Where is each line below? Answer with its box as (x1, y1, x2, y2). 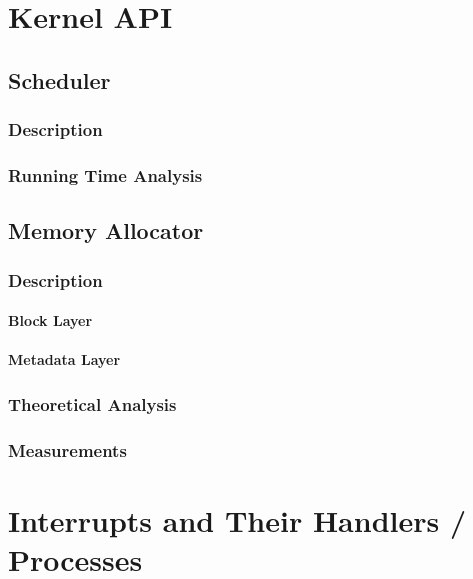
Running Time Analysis (8, 162, 203, 187)
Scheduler (8, 64, 111, 95)
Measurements (8, 437, 127, 462)
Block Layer (8, 310, 93, 331)
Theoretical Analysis (8, 391, 177, 416)
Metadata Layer (8, 349, 121, 370)
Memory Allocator (8, 215, 204, 246)
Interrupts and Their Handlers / (8, 499, 467, 540)
